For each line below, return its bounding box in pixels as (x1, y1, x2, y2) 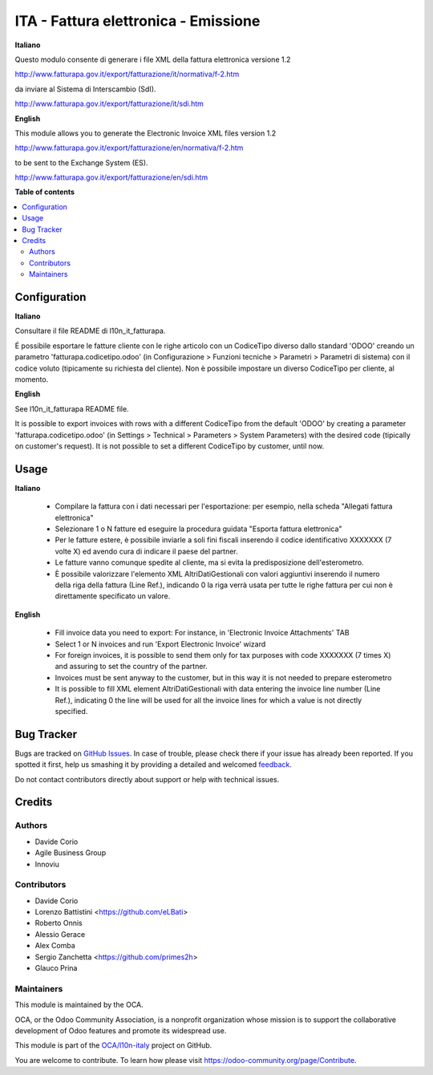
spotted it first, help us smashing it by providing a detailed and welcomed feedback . (14, 760, 293, 769)
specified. (55, 706, 88, 716)
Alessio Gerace (34, 929, 86, 939)
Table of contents (14, 187, 75, 197)
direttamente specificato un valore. (55, 591, 171, 601)
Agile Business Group (34, 848, 107, 858)
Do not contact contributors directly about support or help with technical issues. (14, 774, 280, 784)
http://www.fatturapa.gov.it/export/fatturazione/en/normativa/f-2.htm (14, 143, 244, 152)
